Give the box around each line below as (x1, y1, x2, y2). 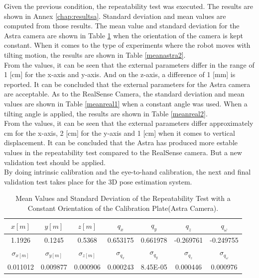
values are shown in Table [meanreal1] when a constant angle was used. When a (4, 98, 248, 108)
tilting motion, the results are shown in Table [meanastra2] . (4, 49, 186, 60)
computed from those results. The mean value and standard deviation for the (4, 20, 240, 31)
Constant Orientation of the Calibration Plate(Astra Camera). (27, 202, 219, 213)
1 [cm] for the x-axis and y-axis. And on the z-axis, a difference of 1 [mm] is (4, 69, 236, 80)
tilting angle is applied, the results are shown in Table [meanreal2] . (4, 108, 208, 118)
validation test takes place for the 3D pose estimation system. (4, 176, 192, 186)
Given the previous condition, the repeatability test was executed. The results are (4, 1, 253, 11)
